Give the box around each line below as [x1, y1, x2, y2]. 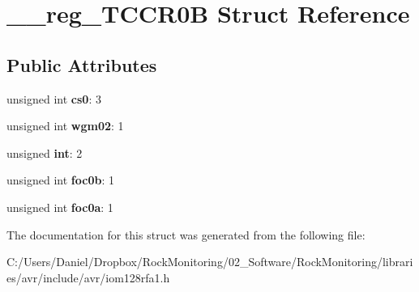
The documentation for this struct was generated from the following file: [6, 226, 366, 243]
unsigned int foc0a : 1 [6, 198, 113, 215]
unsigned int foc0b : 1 [6, 171, 114, 188]
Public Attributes [6, 52, 157, 77]
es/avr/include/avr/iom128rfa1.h [6, 269, 170, 286]
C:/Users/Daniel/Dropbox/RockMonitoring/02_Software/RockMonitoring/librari [6, 253, 413, 270]
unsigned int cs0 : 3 [6, 90, 101, 107]
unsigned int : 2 [6, 144, 83, 161]
